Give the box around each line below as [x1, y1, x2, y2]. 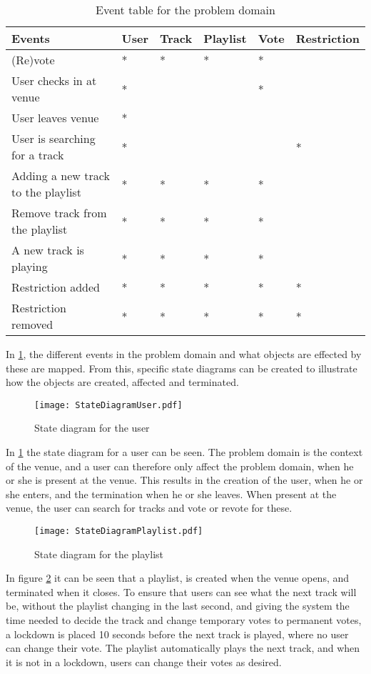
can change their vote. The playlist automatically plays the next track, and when [6, 640, 360, 655]
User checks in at [11, 72, 97, 89]
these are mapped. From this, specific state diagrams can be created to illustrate [6, 360, 357, 375]
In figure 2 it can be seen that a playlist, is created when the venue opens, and [6, 570, 350, 585]
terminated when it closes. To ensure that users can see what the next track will [6, 584, 357, 599]
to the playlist [11, 184, 81, 200]
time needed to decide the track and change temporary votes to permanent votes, [6, 613, 362, 628]
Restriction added [11, 279, 100, 295]
